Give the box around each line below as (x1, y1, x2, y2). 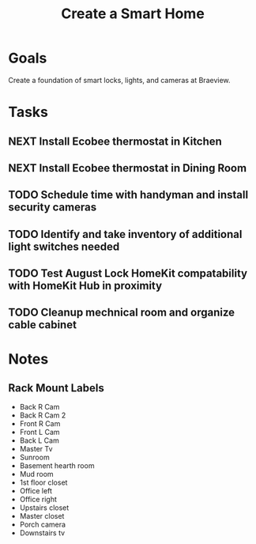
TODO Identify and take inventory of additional (8, 227, 243, 241)
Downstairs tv (19, 528, 66, 538)
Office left (19, 486, 53, 496)
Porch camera (19, 519, 66, 530)
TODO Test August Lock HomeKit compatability (8, 266, 247, 281)
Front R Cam (19, 419, 61, 429)
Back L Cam (19, 436, 59, 445)
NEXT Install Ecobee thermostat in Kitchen (8, 134, 223, 148)
